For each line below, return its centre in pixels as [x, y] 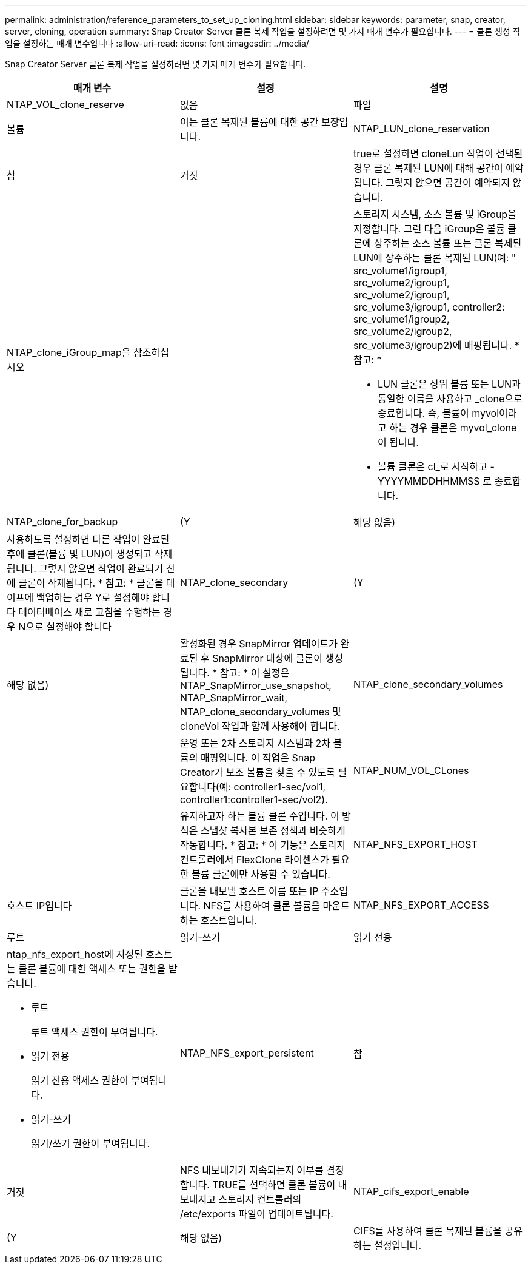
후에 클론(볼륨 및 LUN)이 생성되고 [79, 554]
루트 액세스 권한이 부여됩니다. [95, 1032]
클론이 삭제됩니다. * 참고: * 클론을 [91, 583]
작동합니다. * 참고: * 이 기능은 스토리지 [263, 845]
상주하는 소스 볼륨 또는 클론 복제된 [448, 243]
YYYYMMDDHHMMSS [429, 481]
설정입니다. [398, 1245]
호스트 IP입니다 [39, 906]
